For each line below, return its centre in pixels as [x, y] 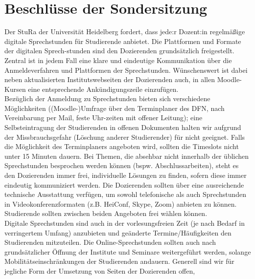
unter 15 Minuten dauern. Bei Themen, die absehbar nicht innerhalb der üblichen [127, 156]
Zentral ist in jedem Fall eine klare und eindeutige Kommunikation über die [118, 60]
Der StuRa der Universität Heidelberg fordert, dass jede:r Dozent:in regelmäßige [125, 32]
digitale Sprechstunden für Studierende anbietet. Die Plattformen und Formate [123, 41]
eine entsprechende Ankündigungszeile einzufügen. [103, 89]
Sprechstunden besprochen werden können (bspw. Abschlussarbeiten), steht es [122, 165]
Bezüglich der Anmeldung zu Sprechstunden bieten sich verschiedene [107, 98]
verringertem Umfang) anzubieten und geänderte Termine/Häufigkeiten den [118, 232]
